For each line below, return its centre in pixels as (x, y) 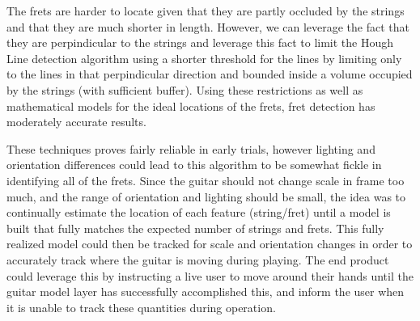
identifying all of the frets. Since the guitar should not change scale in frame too (206, 180)
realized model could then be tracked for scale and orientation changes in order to (210, 244)
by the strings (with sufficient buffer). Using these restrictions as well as (185, 89)
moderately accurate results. (76, 122)
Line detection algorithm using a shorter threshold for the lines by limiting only (204, 58)
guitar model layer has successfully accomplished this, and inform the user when (206, 291)
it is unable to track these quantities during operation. (141, 307)
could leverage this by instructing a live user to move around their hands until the (210, 275)
